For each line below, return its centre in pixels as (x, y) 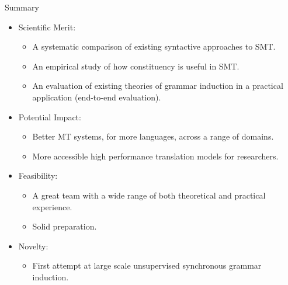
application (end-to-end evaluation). (97, 97)
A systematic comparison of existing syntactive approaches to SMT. (154, 46)
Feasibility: (38, 175)
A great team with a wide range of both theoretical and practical (149, 195)
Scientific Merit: (47, 27)
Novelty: (33, 246)
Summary (22, 7)
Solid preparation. (65, 226)
